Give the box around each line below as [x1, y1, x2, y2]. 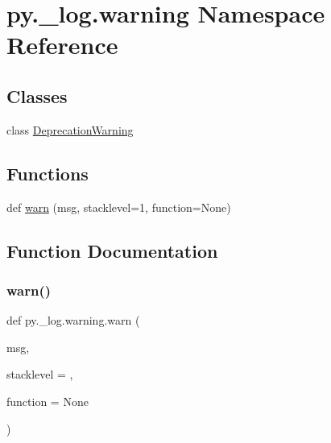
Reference [6, 28, 118, 61]
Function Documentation [6, 238, 218, 263]
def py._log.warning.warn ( [6, 312, 140, 329]
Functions [6, 160, 89, 185]
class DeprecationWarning [6, 121, 134, 138]
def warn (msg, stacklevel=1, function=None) [6, 198, 231, 215]
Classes [6, 83, 68, 108]
